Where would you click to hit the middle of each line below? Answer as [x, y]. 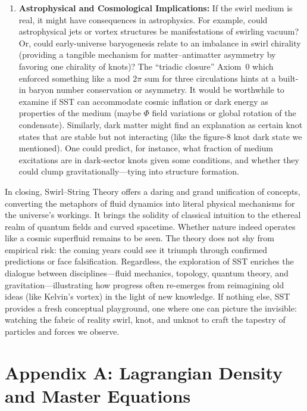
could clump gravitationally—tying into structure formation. [129, 171]
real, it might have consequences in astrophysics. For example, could [143, 19]
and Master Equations [98, 396]
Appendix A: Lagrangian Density [144, 372]
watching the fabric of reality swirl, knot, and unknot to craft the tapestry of [145, 320]
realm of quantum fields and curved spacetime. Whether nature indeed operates [150, 226]
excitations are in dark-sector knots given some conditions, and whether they [159, 159]
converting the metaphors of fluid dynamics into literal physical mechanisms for [150, 203]
